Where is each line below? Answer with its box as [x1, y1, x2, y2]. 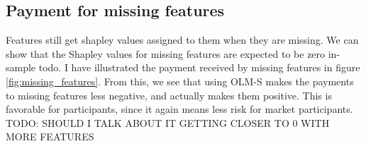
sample [6, 60, 36, 75]
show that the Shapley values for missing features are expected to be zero [6, 46, 326, 61]
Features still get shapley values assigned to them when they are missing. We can [6, 32, 359, 47]
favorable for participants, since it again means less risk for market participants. [6, 102, 353, 116]
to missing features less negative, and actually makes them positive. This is [6, 87, 332, 102]
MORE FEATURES [6, 129, 94, 144]
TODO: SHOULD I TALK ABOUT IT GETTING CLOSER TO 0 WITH [6, 115, 330, 130]
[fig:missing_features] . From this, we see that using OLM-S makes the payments [6, 73, 354, 88]
